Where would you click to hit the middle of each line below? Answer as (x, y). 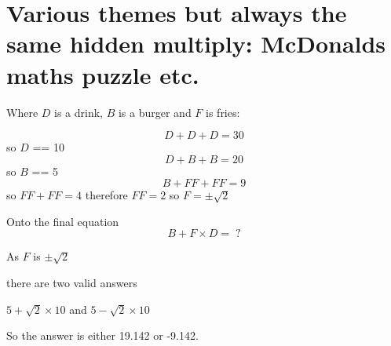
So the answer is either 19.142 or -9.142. (102, 335)
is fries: (223, 112)
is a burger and (155, 112)
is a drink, (79, 112)
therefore (106, 195)
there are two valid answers (72, 283)
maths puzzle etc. (103, 74)
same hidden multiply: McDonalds (196, 44)
